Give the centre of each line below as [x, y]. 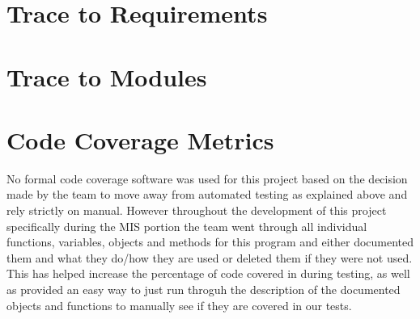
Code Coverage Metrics [140, 139]
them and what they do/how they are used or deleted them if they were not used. [210, 257]
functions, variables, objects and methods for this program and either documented [210, 242]
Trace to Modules [107, 76]
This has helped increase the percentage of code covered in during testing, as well [208, 273]
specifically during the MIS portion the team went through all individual [187, 226]
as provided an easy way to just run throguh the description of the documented [204, 290]
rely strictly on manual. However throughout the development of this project [197, 210]
